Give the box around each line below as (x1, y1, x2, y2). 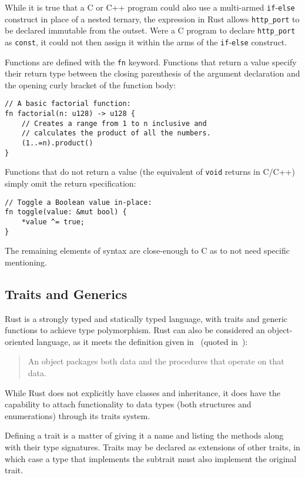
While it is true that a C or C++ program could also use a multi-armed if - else (5, 1, 295, 13)
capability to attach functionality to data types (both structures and (5, 398, 252, 410)
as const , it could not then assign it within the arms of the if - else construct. (5, 35, 287, 48)
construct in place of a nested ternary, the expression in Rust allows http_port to (5, 12, 300, 25)
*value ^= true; (21, 217, 85, 226)
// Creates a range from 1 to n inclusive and (21, 119, 207, 128)
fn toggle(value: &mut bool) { (5, 208, 127, 217)
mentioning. (5, 255, 47, 268)
